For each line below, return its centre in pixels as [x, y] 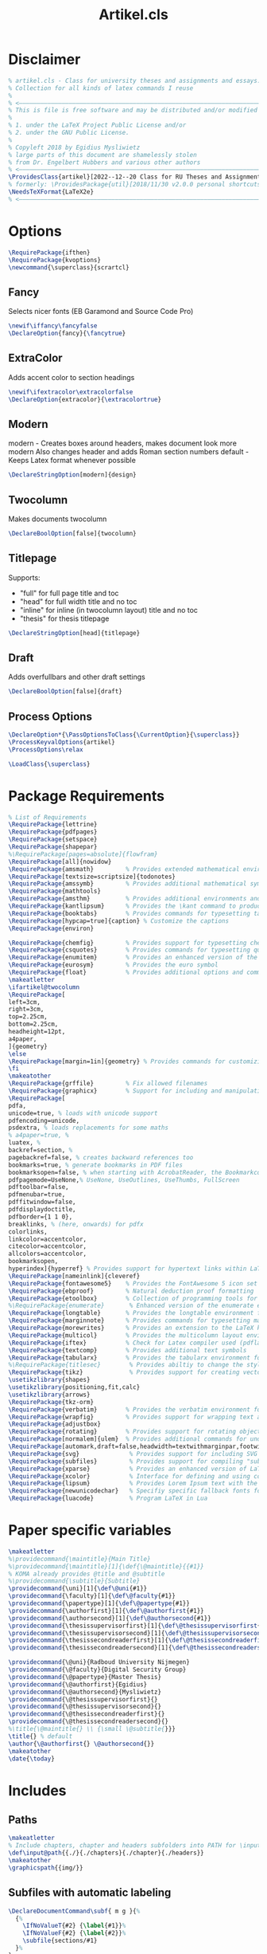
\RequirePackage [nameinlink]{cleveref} [74, 1276]
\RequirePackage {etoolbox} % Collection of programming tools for [133, 1298]
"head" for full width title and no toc [78, 601]
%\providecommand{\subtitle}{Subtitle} [74, 1581]
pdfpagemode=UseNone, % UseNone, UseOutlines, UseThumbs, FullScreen [124, 1180]
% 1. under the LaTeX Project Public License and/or [97, 125]
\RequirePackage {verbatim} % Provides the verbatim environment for [136, 1409]
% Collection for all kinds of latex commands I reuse [101, 88]
